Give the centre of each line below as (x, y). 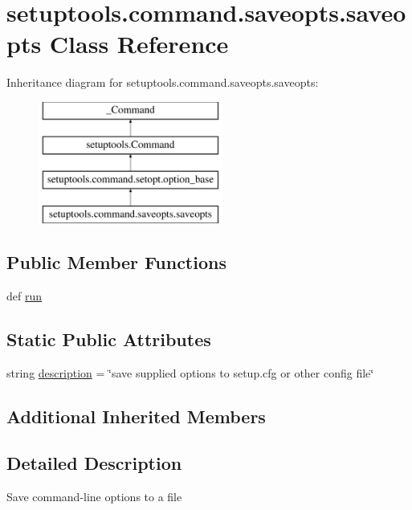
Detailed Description (94, 463)
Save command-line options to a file (94, 497)
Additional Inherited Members (136, 416)
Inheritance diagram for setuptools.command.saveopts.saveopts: (163, 82)
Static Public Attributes (109, 339)
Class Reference (139, 44)
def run (24, 295)
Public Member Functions (116, 262)
